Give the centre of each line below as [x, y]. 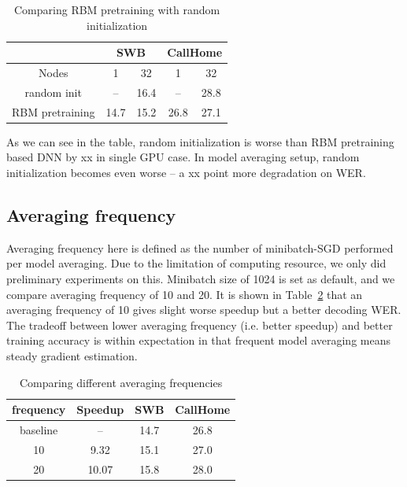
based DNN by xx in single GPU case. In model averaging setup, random [183, 157]
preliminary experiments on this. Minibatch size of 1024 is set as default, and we [201, 278]
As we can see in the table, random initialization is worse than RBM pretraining [200, 141]
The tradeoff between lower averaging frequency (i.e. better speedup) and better [200, 325]
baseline [39, 429]
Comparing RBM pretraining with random [117, 9]
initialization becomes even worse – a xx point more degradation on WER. [186, 172]
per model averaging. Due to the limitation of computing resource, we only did [196, 263]
